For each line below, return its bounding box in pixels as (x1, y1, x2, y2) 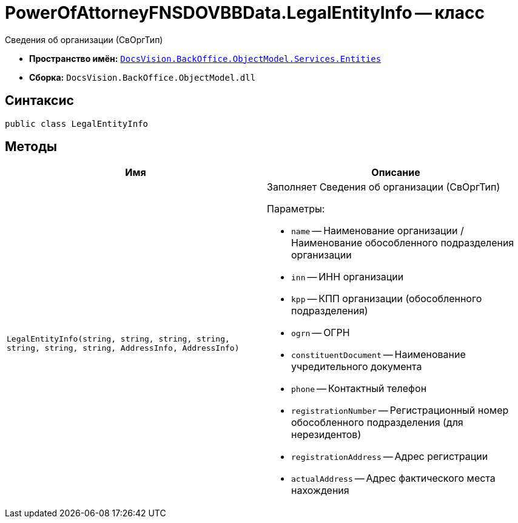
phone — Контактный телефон (291, 382, 427, 395)
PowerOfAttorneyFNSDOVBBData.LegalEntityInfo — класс (5, 2, 485, 23)
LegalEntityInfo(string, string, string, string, (7, 334, 230, 344)
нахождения (291, 484, 349, 497)
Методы (5, 139, 57, 155)
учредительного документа (291, 360, 422, 373)
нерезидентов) (291, 428, 362, 441)
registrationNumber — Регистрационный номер (291, 404, 509, 417)
